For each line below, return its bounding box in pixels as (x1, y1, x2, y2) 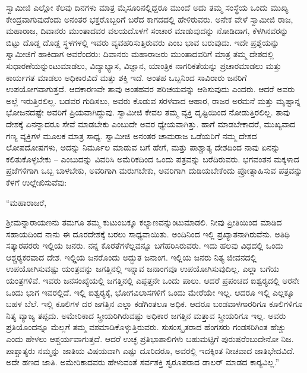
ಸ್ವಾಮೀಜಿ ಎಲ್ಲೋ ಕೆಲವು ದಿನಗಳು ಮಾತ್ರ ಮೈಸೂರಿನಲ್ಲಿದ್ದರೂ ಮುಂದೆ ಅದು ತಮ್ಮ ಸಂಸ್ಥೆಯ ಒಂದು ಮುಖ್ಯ (6, 1, 289, 13)
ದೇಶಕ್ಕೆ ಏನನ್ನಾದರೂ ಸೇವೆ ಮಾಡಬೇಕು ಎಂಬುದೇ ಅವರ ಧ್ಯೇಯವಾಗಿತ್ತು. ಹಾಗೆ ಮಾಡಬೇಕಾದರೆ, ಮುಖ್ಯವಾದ (6, 117, 296, 130)
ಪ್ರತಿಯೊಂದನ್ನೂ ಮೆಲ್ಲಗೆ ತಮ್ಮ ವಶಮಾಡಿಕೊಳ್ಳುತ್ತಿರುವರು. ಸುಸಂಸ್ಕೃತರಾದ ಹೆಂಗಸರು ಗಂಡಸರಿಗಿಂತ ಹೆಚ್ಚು (6, 321, 286, 333)
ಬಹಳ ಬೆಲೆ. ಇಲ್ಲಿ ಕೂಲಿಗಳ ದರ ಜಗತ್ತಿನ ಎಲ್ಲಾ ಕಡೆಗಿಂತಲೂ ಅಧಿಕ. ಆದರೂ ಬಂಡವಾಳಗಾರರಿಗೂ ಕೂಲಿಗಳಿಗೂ (6, 297, 303, 310)
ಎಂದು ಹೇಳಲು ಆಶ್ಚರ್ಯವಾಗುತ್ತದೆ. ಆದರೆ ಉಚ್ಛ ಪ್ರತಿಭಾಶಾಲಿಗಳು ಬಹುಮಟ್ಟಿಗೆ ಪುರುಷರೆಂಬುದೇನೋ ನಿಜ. (6, 333, 294, 345)
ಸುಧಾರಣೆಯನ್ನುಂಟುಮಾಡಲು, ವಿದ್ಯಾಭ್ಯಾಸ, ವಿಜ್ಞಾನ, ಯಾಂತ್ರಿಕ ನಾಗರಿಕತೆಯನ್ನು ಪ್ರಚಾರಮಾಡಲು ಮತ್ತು (6, 59, 281, 71)
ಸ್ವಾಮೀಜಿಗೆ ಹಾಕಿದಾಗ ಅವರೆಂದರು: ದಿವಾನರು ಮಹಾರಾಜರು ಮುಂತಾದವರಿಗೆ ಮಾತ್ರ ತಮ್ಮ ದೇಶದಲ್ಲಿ (6, 48, 274, 60)
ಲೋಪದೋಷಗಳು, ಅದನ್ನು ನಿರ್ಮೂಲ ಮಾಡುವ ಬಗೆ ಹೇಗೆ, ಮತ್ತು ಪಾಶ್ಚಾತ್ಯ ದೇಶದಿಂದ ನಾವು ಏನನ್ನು (6, 141, 280, 153)
